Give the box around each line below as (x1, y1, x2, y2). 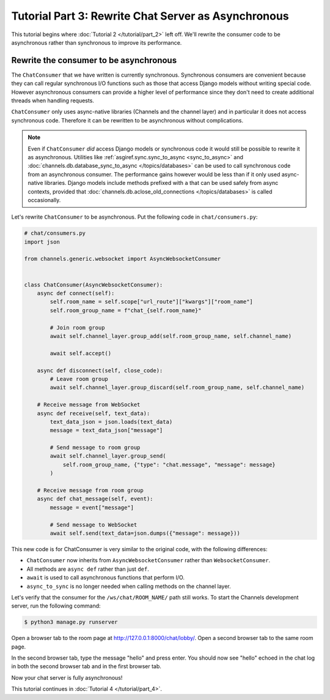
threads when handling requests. (11, 97, 95, 104)
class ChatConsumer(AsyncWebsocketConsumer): (24, 281, 163, 288)
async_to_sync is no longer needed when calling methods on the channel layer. (26, 582, 232, 590)
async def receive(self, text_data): (37, 410, 150, 416)
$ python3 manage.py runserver (24, 619, 119, 626)
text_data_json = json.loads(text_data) (50, 418, 173, 425)
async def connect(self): (37, 290, 115, 297)
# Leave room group (50, 375, 108, 382)
